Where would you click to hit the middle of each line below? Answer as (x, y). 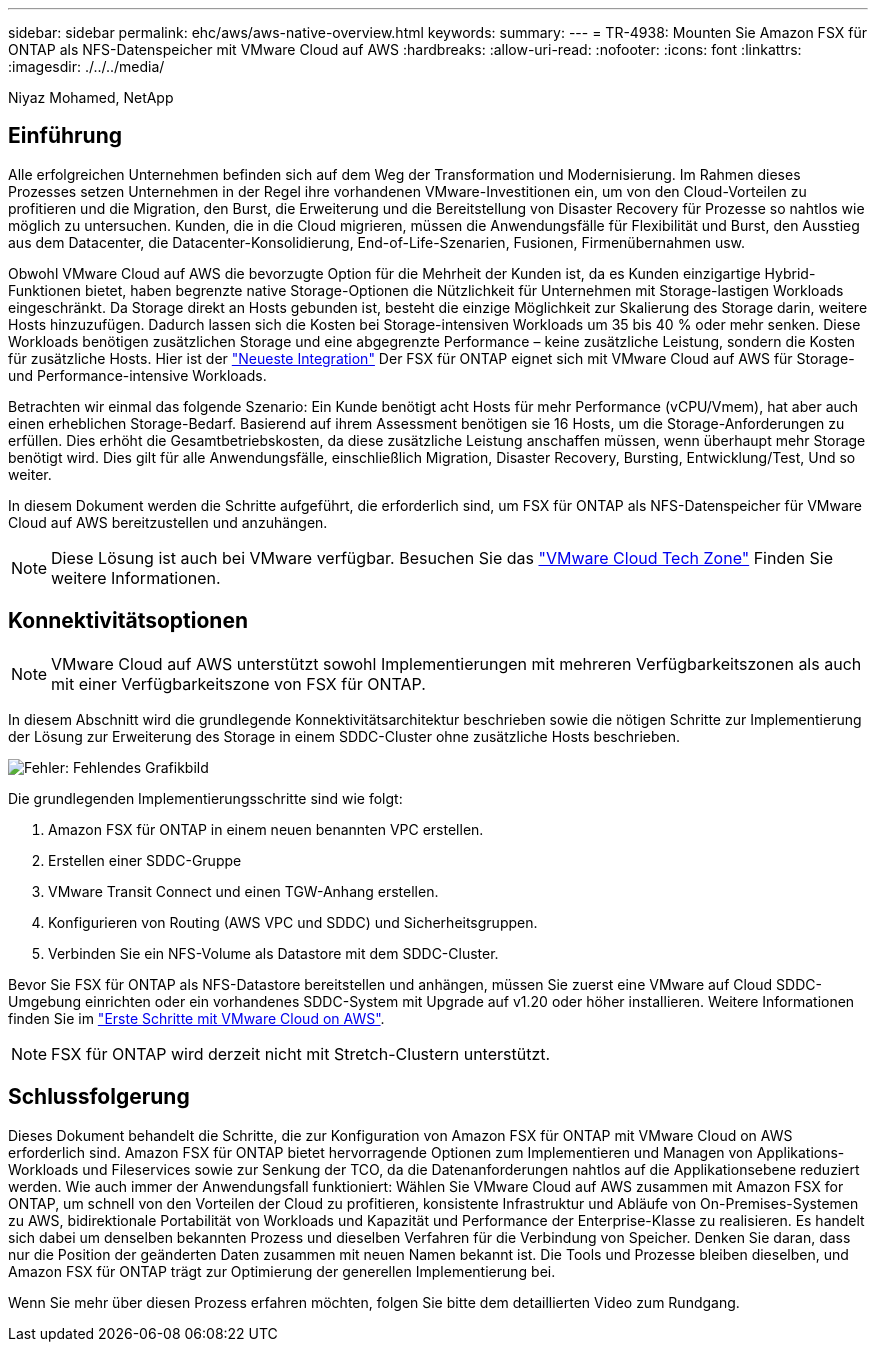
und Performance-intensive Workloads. (137, 375)
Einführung (65, 136)
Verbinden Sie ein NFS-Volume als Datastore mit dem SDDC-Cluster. (273, 953)
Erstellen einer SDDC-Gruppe (145, 860)
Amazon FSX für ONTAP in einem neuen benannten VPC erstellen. (266, 829)
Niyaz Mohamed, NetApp (91, 97)
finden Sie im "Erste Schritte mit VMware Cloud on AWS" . (196, 1018)
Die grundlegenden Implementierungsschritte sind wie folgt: (205, 798)
